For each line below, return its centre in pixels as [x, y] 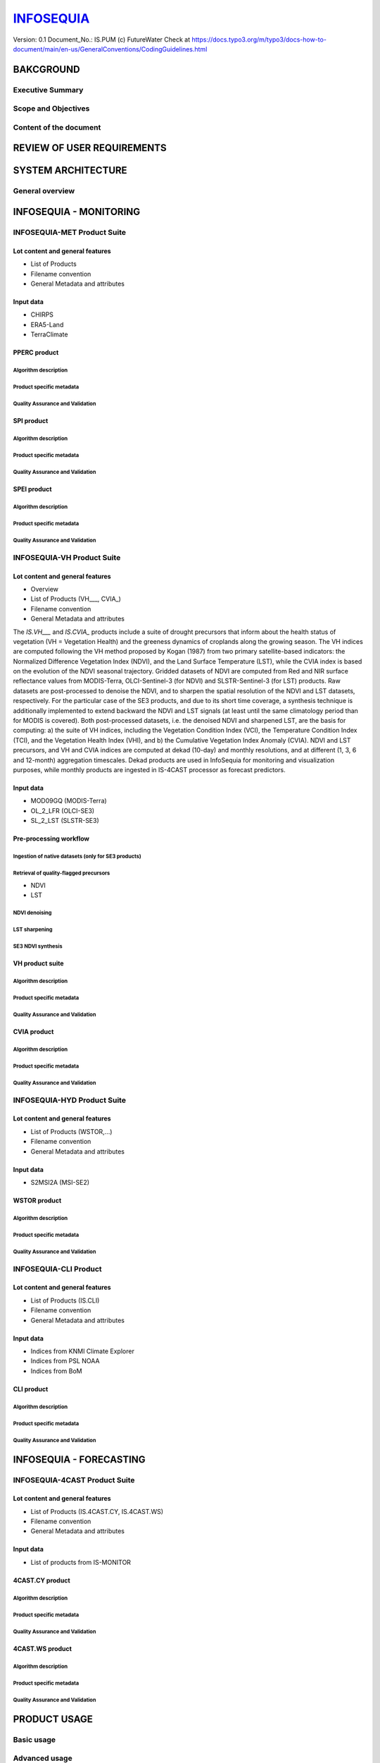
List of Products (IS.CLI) [65, 1300]
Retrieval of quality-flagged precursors [62, 873]
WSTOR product [37, 1200]
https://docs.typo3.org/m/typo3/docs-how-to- [259, 39]
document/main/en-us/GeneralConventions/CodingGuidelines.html [110, 49]
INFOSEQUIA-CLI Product [57, 1269]
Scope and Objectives [51, 109]
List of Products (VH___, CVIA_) [76, 599]
